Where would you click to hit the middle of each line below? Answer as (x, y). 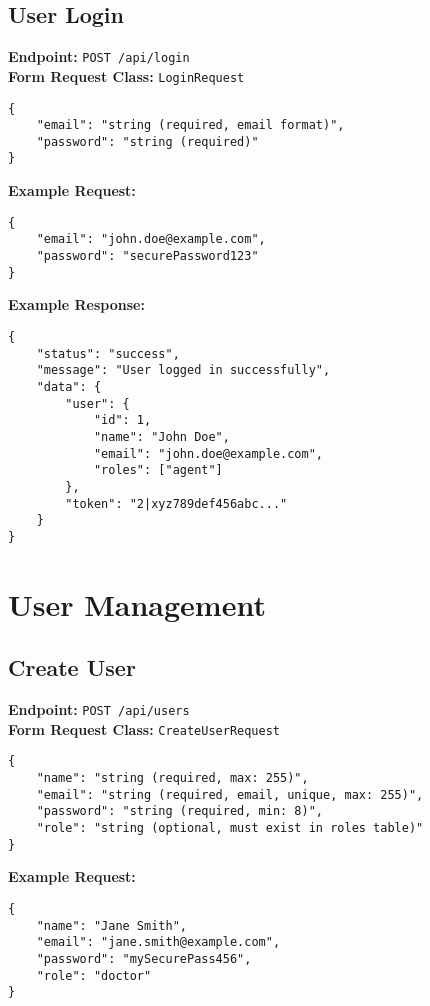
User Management (137, 603)
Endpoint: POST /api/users (99, 709)
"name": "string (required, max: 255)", (172, 778)
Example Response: (76, 304)
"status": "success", (108, 353)
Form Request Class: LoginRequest (126, 75)
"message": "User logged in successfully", (183, 370)
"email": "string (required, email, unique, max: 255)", (230, 794)
